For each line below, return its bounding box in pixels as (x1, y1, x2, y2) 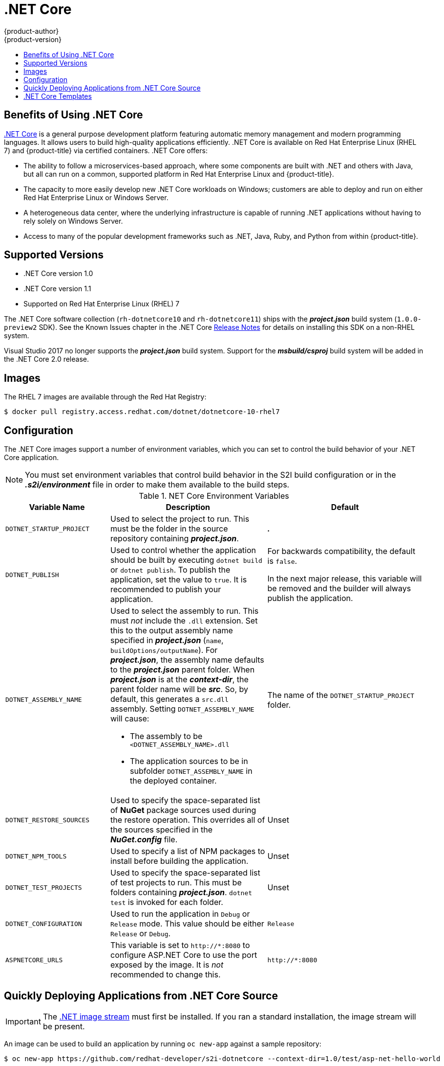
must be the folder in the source (110, 524, 228, 534)
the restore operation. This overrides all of (110, 815, 265, 825)
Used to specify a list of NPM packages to (110, 846, 265, 857)
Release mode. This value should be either (110, 919, 264, 929)
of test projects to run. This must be (110, 878, 242, 888)
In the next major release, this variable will (267, 574, 422, 584)
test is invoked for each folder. (110, 897, 223, 907)
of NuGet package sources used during (110, 805, 256, 815)
